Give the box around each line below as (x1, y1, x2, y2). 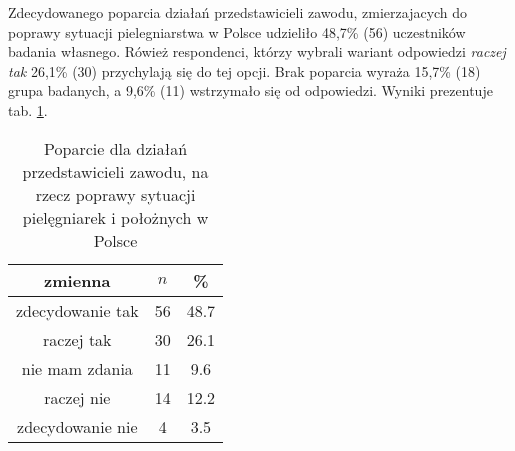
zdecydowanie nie (17, 414, 138, 438)
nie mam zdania (21, 356, 133, 380)
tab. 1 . (8, 99, 48, 120)
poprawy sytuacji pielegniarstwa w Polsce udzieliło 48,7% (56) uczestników (8, 21, 466, 42)
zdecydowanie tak (16, 298, 139, 322)
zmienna (44, 268, 111, 292)
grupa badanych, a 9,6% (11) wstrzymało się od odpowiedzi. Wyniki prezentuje (8, 80, 493, 101)
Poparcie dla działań (44, 136, 188, 160)
